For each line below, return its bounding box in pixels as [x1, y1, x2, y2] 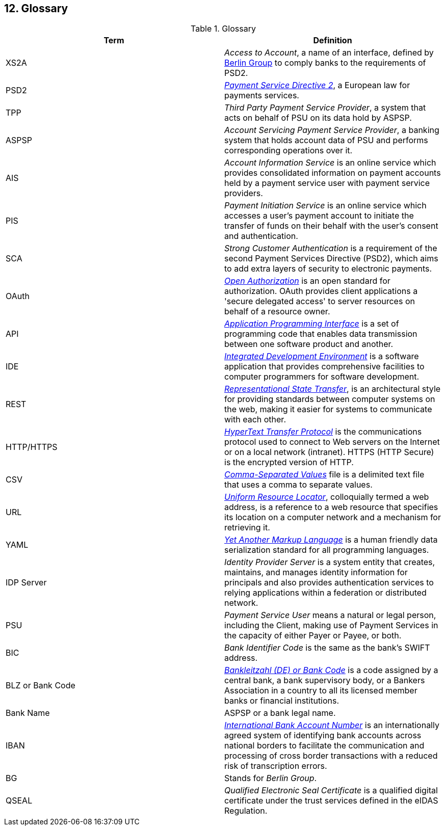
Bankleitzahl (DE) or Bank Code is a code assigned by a [224, 665, 438, 676]
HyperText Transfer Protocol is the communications [224, 426, 422, 437]
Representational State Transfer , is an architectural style [224, 384, 441, 394]
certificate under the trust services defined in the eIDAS [224, 795, 438, 806]
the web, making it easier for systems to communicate [224, 404, 432, 415]
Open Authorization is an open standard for [224, 276, 390, 286]
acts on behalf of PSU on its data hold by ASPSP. [224, 113, 412, 123]
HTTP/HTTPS [6, 442, 58, 452]
